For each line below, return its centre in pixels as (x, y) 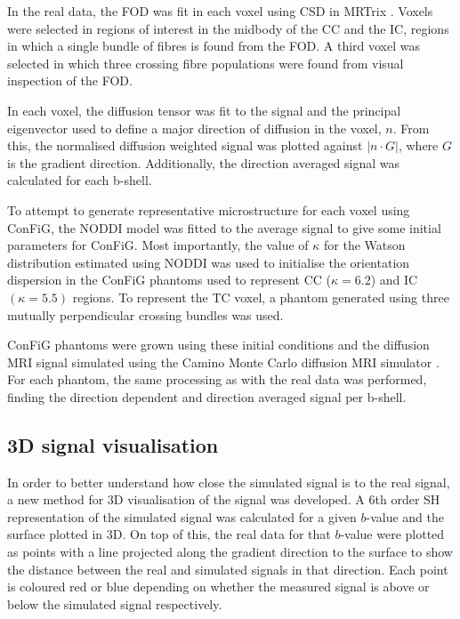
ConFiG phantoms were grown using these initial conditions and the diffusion (218, 345)
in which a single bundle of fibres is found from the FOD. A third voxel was (214, 46)
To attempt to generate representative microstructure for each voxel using (209, 209)
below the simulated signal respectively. (115, 603)
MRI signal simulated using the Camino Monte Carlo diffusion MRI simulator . (223, 362)
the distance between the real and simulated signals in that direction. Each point (228, 569)
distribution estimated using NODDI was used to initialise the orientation (209, 262)
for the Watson (365, 245)
